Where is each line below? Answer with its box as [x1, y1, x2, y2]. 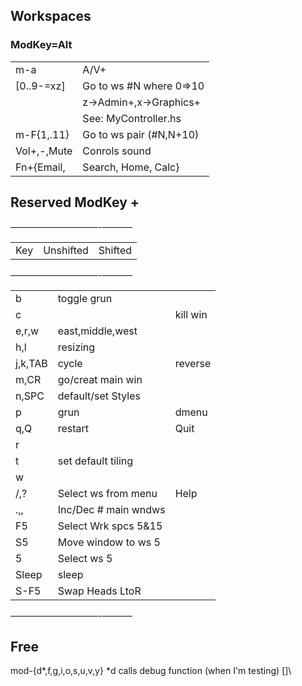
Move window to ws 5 [57, 535, 161, 549]
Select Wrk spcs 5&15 [57, 519, 163, 533]
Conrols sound [82, 144, 152, 158]
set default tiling [57, 454, 134, 468]
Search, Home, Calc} [82, 160, 180, 174]
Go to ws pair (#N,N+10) [82, 127, 200, 141]
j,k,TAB [15, 356, 48, 370]
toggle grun [57, 291, 113, 305]
